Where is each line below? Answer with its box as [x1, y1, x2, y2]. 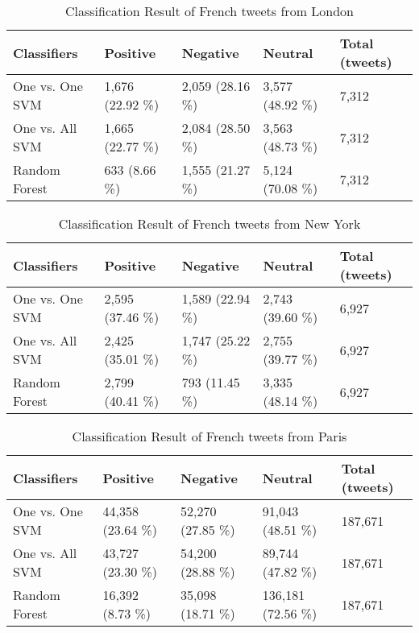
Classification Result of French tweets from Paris [72, 427, 347, 445]
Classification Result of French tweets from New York [58, 214, 361, 233]
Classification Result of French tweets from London [65, 2, 354, 20]
